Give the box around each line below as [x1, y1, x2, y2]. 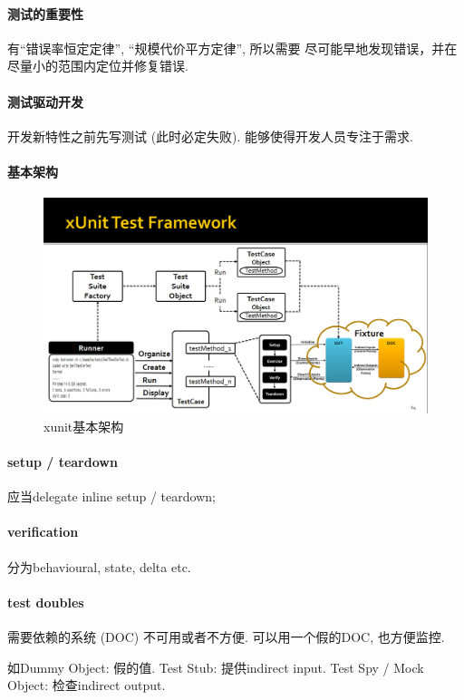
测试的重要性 [7, 4, 83, 23]
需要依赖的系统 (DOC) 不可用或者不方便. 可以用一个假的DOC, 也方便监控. [7, 627, 445, 647]
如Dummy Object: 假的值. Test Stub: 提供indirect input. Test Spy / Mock [7, 657, 424, 676]
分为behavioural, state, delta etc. [7, 557, 191, 576]
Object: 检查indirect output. [7, 676, 166, 695]
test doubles [7, 592, 84, 611]
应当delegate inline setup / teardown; [7, 487, 216, 506]
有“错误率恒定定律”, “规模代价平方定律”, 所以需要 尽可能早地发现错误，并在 [7, 38, 458, 57]
